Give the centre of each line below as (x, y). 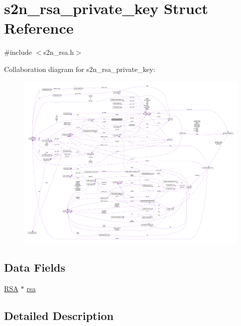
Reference (39, 28)
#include (18, 52)
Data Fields (35, 267)
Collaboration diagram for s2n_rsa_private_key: (80, 69)
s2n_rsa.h (59, 52)
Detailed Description (59, 315)
